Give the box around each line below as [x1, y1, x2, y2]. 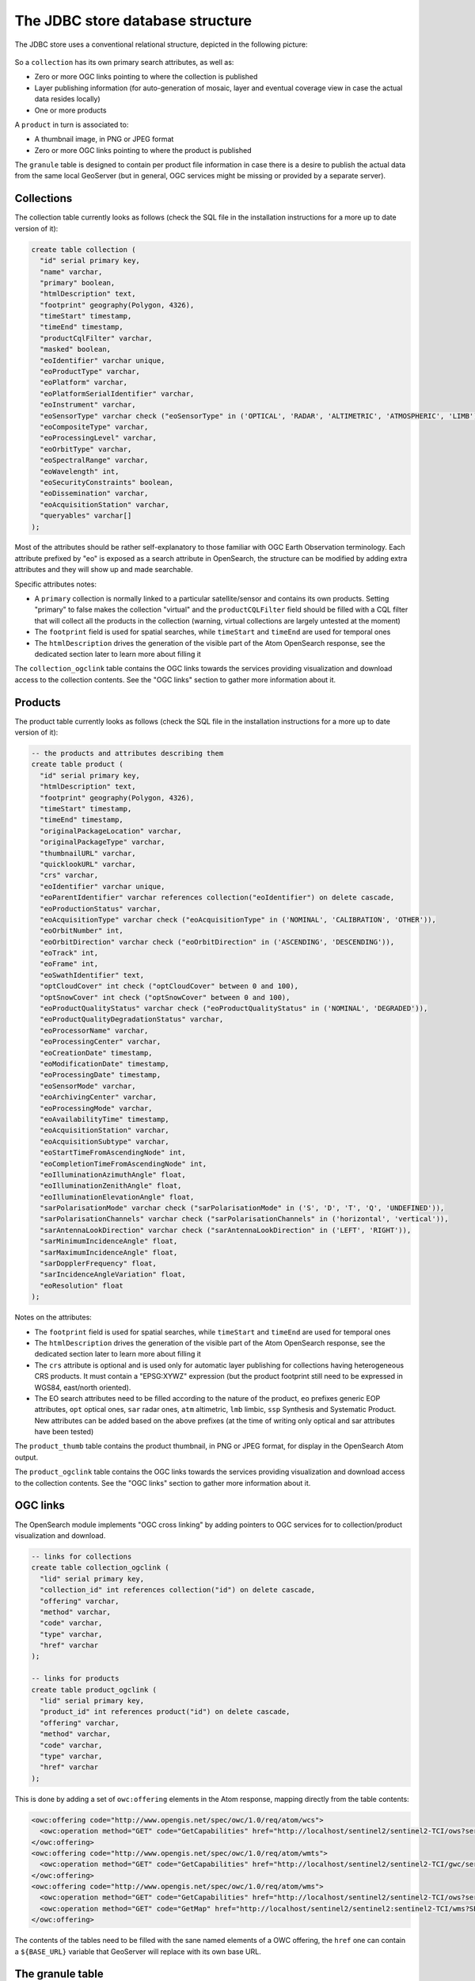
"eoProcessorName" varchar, [40, 1026, 149, 1035]
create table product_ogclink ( [31, 1685, 158, 1694]
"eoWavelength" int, [40, 467, 120, 475]
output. [14, 1452, 39, 1462]
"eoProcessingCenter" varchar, [40, 1037, 161, 1046]
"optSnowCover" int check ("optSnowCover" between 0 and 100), [40, 993, 291, 1002]
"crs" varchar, [40, 871, 99, 880]
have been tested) [34, 1427, 94, 1437]
